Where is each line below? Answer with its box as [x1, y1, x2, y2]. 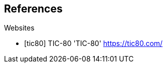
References [4, 2, 63, 15]
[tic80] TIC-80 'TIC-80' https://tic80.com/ [24, 39, 163, 48]
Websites [4, 23, 35, 32]
